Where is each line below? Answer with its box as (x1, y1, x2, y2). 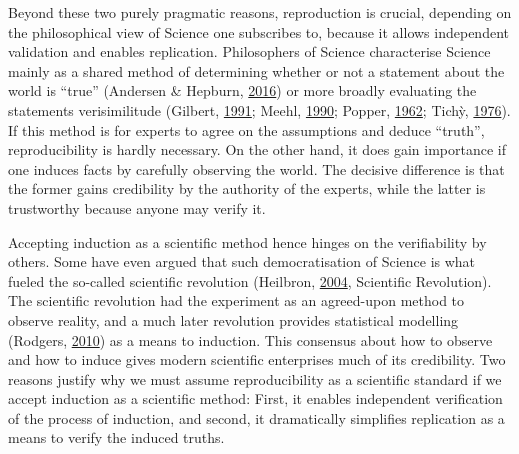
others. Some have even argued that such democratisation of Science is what (8, 251, 476, 272)
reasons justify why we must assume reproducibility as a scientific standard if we (8, 368, 502, 389)
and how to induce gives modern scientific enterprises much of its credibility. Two (8, 349, 506, 370)
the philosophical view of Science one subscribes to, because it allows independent (8, 21, 509, 42)
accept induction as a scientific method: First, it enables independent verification (8, 388, 503, 409)
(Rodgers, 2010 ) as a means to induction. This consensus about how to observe (8, 329, 493, 350)
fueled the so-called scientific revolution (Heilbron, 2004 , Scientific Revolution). (8, 270, 492, 291)
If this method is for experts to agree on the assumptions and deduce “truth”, (8, 119, 485, 140)
